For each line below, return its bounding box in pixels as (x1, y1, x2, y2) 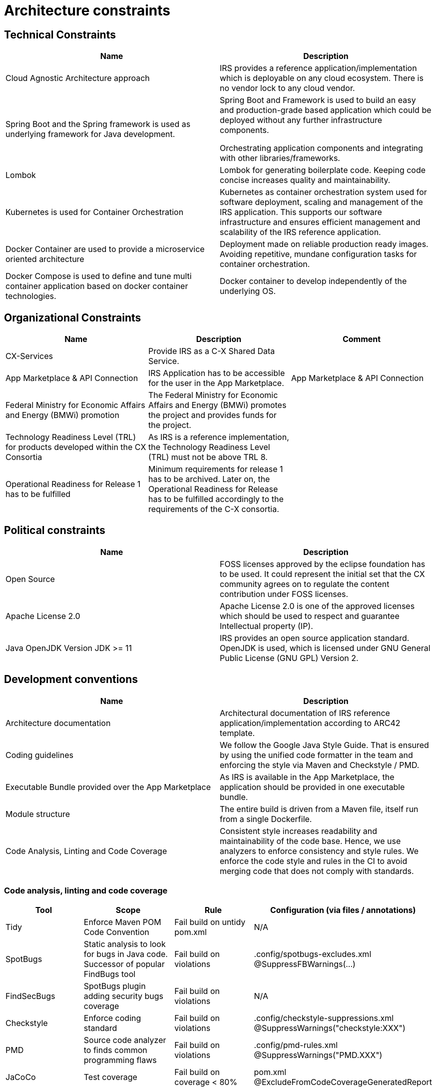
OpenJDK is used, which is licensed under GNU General (220, 642, 431, 653)
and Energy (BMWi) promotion (5, 410, 119, 420)
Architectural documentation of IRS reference (220, 707, 390, 718)
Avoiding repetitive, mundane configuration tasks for (220, 249, 417, 259)
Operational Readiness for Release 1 (5, 479, 141, 489)
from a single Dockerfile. (220, 813, 312, 824)
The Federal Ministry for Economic (148, 390, 278, 400)
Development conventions (4, 673, 138, 686)
